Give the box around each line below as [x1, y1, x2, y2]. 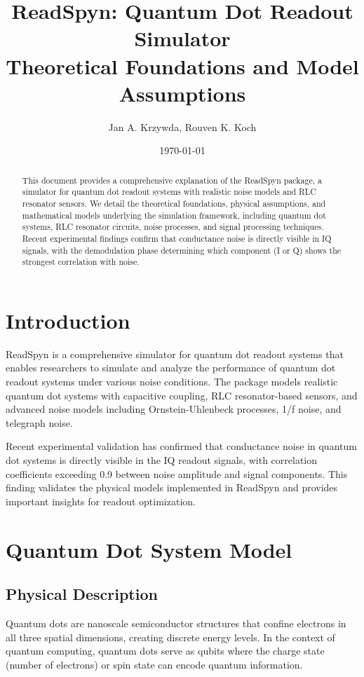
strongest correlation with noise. [22, 256, 140, 268]
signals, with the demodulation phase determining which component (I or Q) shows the [22, 244, 342, 256]
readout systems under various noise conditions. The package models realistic [6, 374, 338, 389]
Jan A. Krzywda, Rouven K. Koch [108, 119, 257, 134]
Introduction [6, 306, 130, 334]
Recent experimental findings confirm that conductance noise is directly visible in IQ [22, 232, 332, 244]
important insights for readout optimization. [6, 493, 196, 508]
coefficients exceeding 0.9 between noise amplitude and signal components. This [6, 466, 348, 481]
